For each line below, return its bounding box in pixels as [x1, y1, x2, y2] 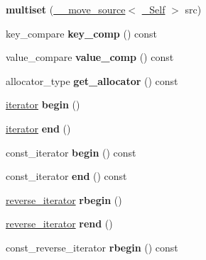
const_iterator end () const [6, 169, 127, 183]
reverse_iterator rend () [6, 216, 113, 231]
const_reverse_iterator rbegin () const [6, 239, 178, 254]
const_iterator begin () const [6, 145, 136, 159]
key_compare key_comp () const [6, 26, 157, 40]
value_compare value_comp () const [6, 50, 174, 64]
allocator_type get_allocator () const [6, 73, 178, 88]
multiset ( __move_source [6, 2, 126, 16]
